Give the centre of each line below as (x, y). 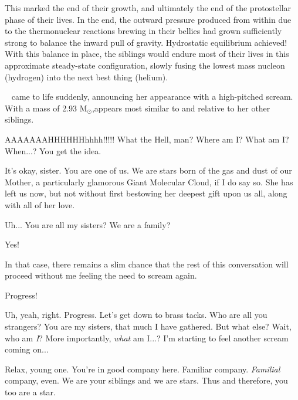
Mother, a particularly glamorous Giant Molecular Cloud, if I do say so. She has (149, 182)
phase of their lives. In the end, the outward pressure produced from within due (148, 19)
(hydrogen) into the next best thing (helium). (87, 77)
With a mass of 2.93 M (46, 108)
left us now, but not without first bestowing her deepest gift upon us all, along (146, 193)
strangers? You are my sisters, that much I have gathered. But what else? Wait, (148, 326)
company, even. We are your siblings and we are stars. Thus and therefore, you (146, 380)
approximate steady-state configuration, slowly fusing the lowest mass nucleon (145, 65)
